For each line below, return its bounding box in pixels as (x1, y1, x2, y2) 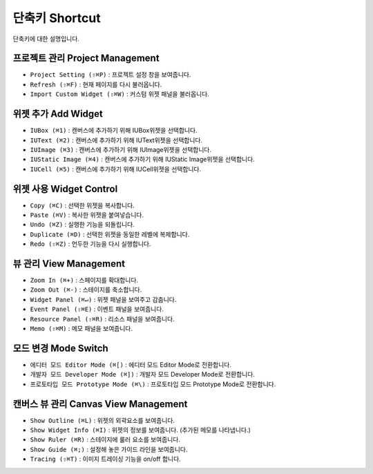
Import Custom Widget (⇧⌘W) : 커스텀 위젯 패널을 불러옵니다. (30, 90, 210, 98)
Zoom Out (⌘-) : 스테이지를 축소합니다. (30, 285, 142, 294)
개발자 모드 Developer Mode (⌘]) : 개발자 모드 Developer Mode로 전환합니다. (30, 370, 256, 379)
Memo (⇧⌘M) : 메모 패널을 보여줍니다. (30, 325, 133, 333)
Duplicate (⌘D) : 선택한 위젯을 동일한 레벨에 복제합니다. (30, 230, 190, 238)
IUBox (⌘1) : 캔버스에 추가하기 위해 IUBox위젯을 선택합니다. (30, 126, 198, 135)
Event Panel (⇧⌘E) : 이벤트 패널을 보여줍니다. (30, 305, 164, 314)
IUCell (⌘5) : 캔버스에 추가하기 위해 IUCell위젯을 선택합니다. (30, 164, 202, 173)
